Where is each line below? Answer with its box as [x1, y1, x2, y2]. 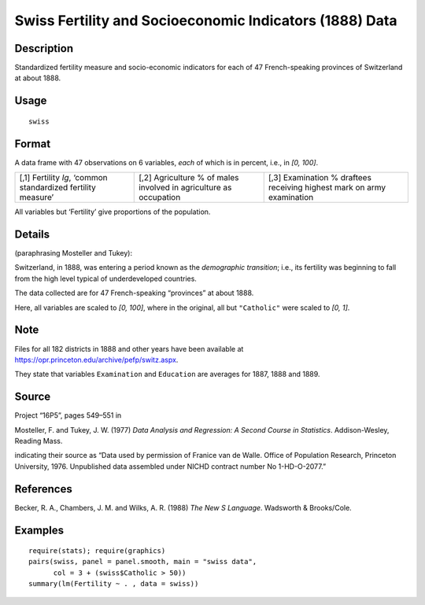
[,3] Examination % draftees [268, 172, 371, 183]
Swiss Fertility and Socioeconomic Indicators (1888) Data [14, 12, 397, 29]
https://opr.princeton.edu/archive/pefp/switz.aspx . [14, 355, 179, 364]
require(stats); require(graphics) [28, 547, 166, 555]
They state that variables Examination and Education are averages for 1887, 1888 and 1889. [14, 370, 320, 379]
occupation [139, 192, 181, 203]
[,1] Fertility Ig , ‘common [19, 172, 108, 183]
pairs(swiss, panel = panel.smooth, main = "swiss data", [28, 557, 257, 566]
